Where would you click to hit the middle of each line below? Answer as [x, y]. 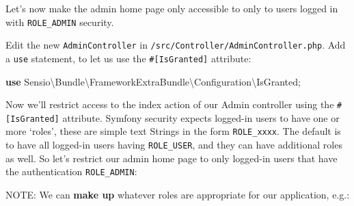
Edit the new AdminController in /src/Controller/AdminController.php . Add [176, 45]
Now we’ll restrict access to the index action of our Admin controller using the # [174, 104]
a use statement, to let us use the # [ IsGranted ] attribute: [128, 58]
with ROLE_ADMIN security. [60, 22]
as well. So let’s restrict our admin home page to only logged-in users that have [172, 158]
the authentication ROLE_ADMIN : [71, 171]
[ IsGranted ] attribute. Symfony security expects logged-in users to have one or [173, 117]
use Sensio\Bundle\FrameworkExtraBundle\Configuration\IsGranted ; [153, 81]
